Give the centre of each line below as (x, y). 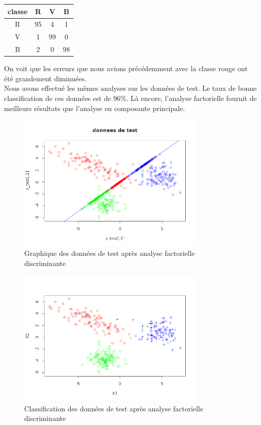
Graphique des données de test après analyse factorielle (110, 253)
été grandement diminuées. (45, 78)
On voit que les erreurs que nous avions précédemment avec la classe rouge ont (126, 68)
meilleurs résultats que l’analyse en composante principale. (95, 108)
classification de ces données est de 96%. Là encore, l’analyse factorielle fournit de (130, 98)
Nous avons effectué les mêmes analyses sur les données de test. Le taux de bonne (130, 88)
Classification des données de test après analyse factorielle (114, 408)
